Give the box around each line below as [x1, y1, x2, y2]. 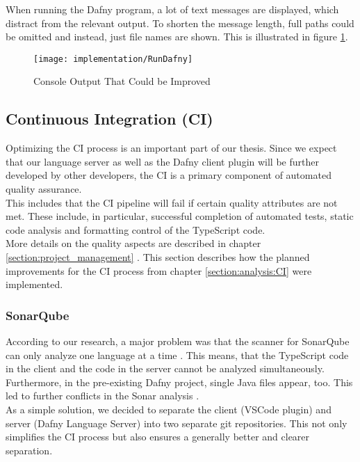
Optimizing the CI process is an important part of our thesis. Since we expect [6, 141, 337, 155]
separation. [6, 443, 53, 457]
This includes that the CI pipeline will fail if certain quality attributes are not [6, 195, 338, 209]
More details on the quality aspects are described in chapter [6, 236, 261, 250]
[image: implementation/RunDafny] [33, 54, 193, 64]
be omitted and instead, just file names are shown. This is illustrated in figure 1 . [6, 29, 348, 44]
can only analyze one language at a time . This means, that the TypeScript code [6, 347, 349, 362]
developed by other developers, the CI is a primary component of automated [6, 168, 332, 182]
